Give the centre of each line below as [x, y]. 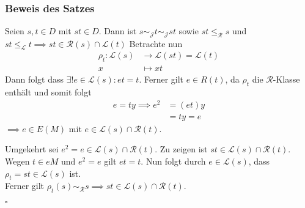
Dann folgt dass [35, 79]
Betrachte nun [156, 43]
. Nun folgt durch [173, 161]
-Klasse [286, 79]
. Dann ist [118, 31]
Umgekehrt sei [32, 149]
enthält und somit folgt [48, 92]
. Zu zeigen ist [181, 149]
